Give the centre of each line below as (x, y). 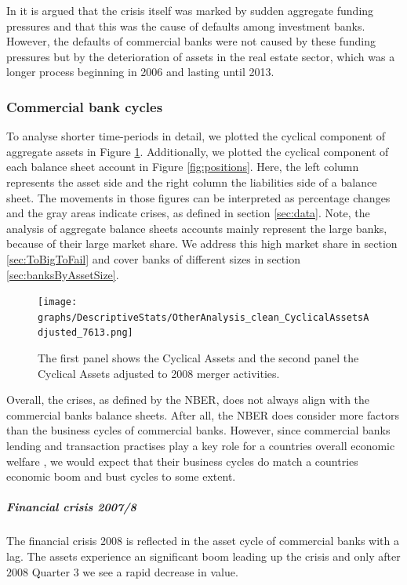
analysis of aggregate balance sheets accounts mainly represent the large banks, (197, 228)
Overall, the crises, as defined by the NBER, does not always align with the (188, 400)
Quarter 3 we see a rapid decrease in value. (135, 571)
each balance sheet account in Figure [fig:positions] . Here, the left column (183, 167)
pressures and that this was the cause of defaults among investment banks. (186, 25)
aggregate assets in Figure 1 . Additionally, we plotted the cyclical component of (198, 151)
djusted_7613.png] (85, 333)
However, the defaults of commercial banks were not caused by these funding (191, 41)
